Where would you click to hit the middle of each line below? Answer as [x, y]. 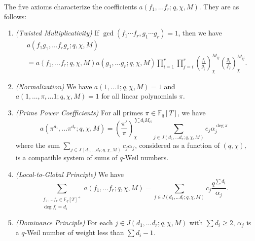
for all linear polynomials [139, 96]
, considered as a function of [177, 145]
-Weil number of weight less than [74, 232]
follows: [15, 16]
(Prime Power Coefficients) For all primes [79, 112]
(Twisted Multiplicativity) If [57, 33]
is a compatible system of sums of [66, 157]
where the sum [38, 145]
